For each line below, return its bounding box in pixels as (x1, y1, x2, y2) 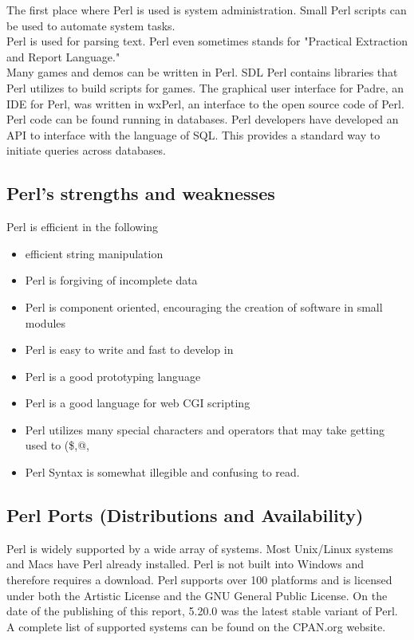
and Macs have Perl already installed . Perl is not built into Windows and (6, 556, 365, 572)
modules (25, 314, 66, 331)
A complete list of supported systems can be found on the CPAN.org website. (6, 618, 386, 634)
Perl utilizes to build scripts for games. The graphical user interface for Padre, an (6, 79, 404, 96)
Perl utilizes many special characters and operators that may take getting (25, 421, 385, 438)
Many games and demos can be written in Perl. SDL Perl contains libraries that (6, 64, 398, 80)
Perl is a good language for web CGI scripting (25, 395, 250, 411)
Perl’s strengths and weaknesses (6, 181, 275, 206)
